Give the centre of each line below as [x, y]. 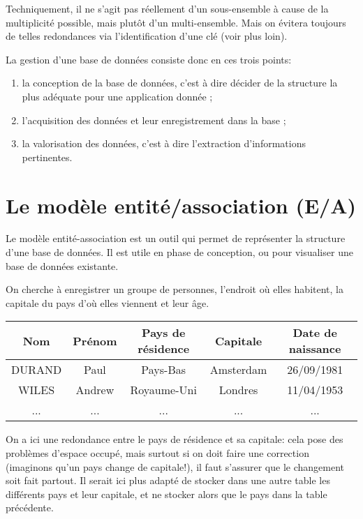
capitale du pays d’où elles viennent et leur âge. [108, 302]
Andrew [95, 390]
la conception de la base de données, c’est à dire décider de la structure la [180, 83]
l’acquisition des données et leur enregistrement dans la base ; [154, 120]
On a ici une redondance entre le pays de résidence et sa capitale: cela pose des [175, 439]
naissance [315, 349]
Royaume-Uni [163, 390]
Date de [315, 333]
